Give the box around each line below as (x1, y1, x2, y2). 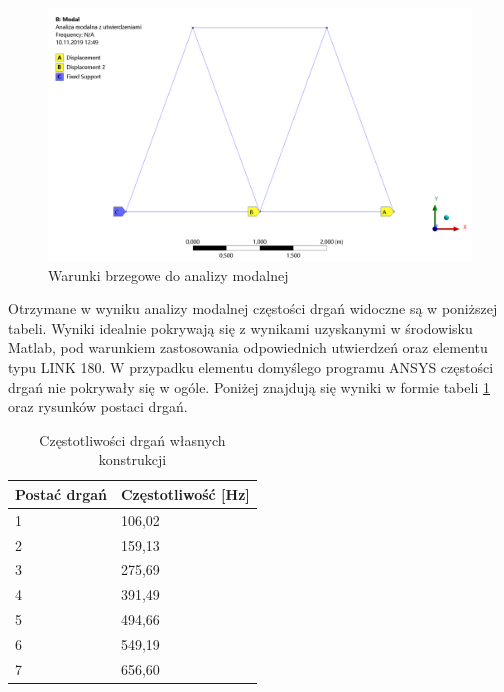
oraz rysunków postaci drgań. (8, 396, 188, 417)
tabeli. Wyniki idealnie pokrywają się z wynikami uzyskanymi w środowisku (8, 317, 473, 338)
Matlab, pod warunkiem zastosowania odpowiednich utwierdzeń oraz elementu (8, 337, 488, 358)
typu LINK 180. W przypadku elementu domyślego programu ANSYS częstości (8, 356, 494, 377)
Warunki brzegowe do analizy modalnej (48, 264, 289, 285)
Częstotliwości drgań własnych (39, 429, 226, 450)
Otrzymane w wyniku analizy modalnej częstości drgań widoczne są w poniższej (8, 298, 498, 319)
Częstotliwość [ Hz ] (120, 483, 250, 504)
